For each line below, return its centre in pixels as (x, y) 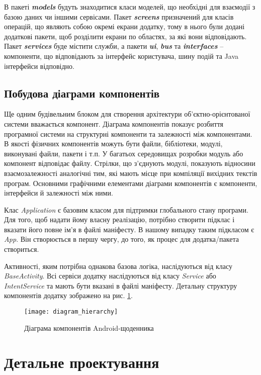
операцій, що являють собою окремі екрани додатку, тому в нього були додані (124, 26)
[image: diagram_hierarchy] (71, 312)
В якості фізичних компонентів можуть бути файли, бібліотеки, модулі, (113, 144)
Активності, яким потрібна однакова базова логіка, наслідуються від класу (118, 266)
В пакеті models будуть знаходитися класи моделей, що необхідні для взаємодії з (130, 7)
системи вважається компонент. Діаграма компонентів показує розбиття (114, 123)
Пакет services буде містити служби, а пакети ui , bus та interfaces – (114, 46)
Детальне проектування (82, 362)
